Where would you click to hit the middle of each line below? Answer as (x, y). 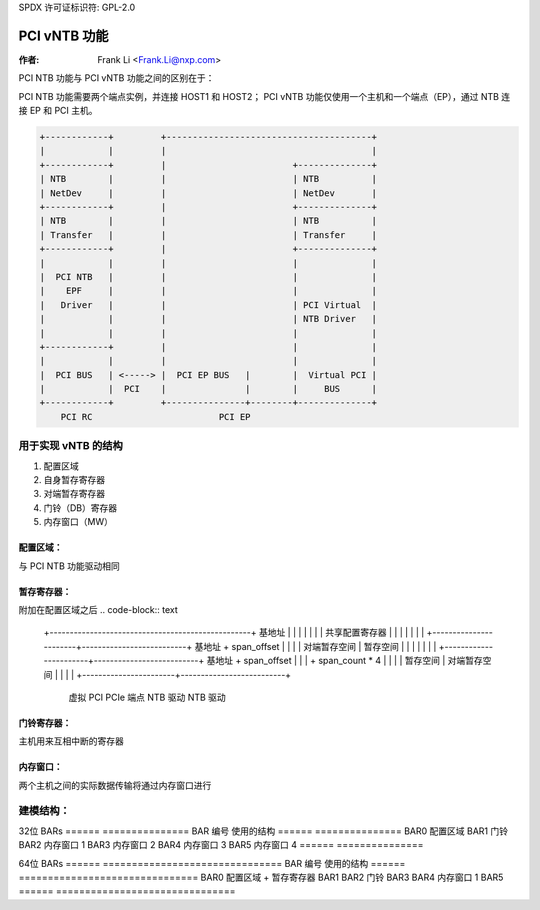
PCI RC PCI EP (155, 416)
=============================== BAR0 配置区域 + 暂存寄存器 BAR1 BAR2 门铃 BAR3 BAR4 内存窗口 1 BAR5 (261, 877)
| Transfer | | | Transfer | (208, 234)
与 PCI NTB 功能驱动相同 (69, 566)
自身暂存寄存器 (74, 479)
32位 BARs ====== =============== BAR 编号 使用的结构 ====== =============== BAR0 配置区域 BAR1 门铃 (263, 831)
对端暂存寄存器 (74, 494)
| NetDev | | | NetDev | (208, 193)
